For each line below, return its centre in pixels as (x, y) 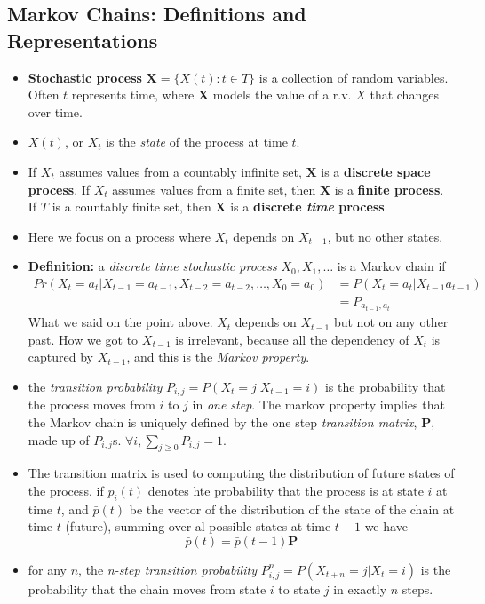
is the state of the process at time (197, 142)
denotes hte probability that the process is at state (286, 490)
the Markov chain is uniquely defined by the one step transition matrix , (223, 421)
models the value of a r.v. (282, 95)
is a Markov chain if (391, 266)
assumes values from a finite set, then (214, 189)
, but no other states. (385, 236)
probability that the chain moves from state (147, 588)
